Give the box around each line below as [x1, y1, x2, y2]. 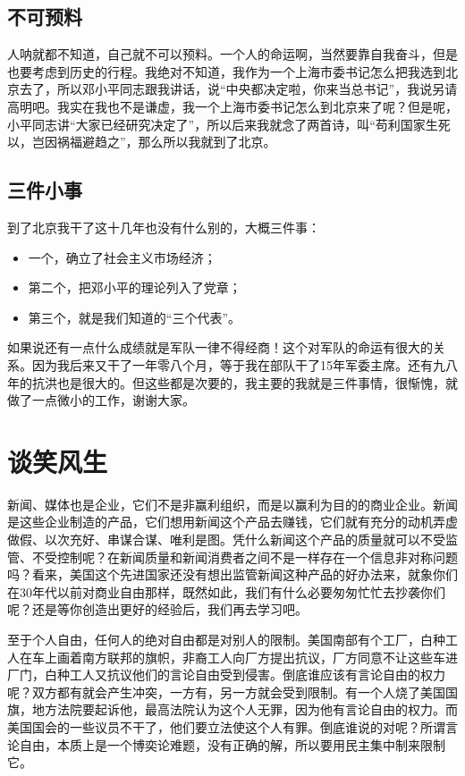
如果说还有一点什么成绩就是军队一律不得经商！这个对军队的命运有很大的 [7, 338, 433, 357]
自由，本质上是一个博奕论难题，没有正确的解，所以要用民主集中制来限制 [19, 735, 445, 754]
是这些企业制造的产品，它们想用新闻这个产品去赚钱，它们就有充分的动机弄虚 [7, 512, 458, 531]
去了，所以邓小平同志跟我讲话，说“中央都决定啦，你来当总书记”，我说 [19, 80, 433, 98]
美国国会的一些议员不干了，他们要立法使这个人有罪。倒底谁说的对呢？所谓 [7, 717, 445, 736]
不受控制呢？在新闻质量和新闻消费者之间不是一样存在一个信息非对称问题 [31, 547, 458, 566]
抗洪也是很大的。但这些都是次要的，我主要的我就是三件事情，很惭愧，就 [31, 373, 458, 392]
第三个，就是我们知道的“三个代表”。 [28, 308, 241, 326]
